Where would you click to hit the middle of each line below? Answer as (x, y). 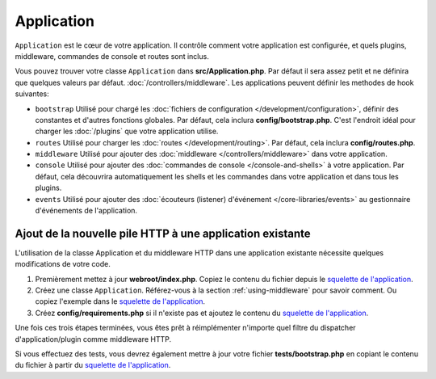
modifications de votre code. (63, 264)
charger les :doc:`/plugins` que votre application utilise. (127, 131)
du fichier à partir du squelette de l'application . (93, 365)
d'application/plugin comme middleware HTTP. (93, 339)
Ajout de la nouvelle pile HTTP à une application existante (163, 233)
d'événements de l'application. (86, 211)
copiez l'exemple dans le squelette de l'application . (120, 301)
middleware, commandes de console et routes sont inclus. (112, 56)
